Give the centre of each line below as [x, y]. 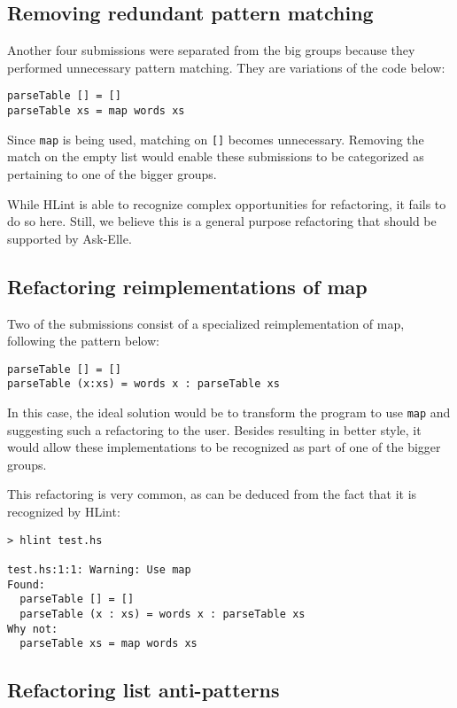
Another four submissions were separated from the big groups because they [211, 50]
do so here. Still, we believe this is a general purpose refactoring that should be [222, 221]
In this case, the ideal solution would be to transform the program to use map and [229, 412]
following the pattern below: [83, 341]
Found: [26, 584]
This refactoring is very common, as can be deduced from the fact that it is [212, 494]
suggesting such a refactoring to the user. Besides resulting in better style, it [214, 429]
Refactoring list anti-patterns [143, 690]
